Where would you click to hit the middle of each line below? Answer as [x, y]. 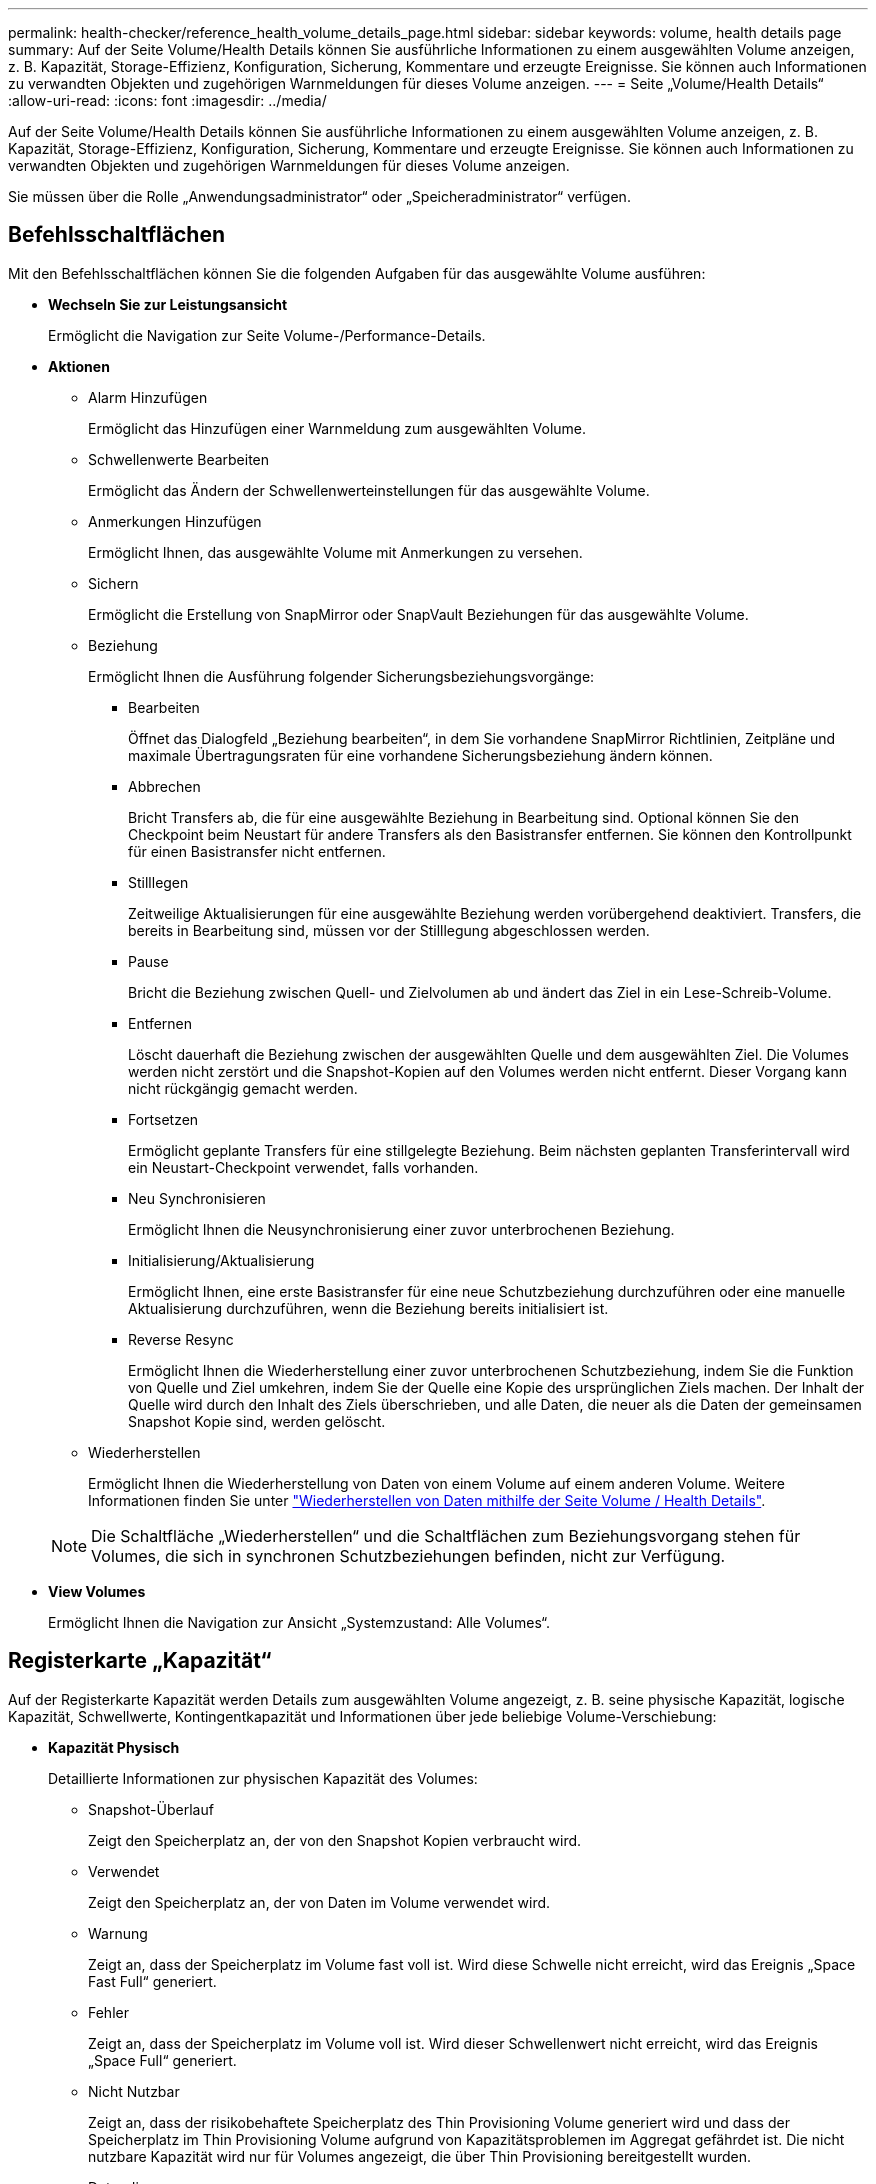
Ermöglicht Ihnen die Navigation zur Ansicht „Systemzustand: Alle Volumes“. [299, 1622]
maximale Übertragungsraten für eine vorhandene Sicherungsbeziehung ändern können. [420, 755]
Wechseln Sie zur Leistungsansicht [168, 304]
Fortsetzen [163, 1119]
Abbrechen [164, 786]
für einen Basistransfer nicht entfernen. [257, 851]
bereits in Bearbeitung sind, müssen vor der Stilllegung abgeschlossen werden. [389, 930]
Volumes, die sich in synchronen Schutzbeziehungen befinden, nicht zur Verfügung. [408, 1555]
